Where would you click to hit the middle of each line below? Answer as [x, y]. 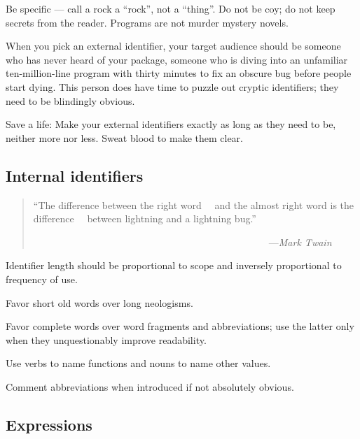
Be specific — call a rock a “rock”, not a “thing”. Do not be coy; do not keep [171, 8]
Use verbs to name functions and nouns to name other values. [138, 363]
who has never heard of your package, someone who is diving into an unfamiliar [177, 59]
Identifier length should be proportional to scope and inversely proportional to [174, 265]
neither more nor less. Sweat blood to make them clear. [124, 137]
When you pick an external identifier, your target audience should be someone [173, 46]
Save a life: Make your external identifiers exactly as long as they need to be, [171, 124]
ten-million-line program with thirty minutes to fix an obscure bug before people [179, 73]
